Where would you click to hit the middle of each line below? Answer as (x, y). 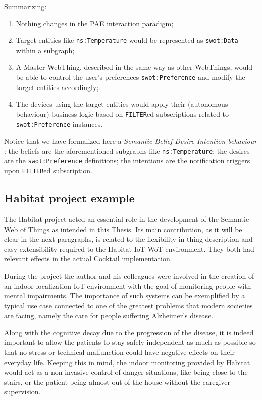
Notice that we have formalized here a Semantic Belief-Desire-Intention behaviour (131, 141)
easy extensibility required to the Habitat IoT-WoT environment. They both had (129, 249)
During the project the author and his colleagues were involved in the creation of (129, 275)
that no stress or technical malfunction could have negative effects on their (119, 352)
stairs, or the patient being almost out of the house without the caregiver (117, 382)
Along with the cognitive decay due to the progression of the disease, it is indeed (129, 332)
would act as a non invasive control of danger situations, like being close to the (126, 372)
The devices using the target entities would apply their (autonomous (122, 104)
